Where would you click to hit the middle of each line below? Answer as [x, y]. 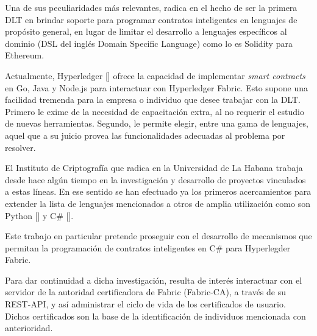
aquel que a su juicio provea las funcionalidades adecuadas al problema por [145, 135]
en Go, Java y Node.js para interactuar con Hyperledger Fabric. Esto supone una [157, 87]
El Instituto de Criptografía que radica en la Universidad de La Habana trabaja [154, 168]
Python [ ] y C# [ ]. [39, 215]
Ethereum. [25, 55]
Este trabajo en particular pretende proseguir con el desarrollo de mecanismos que [158, 236]
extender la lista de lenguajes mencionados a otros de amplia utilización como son [158, 203]
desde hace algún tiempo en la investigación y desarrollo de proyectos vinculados [155, 179]
